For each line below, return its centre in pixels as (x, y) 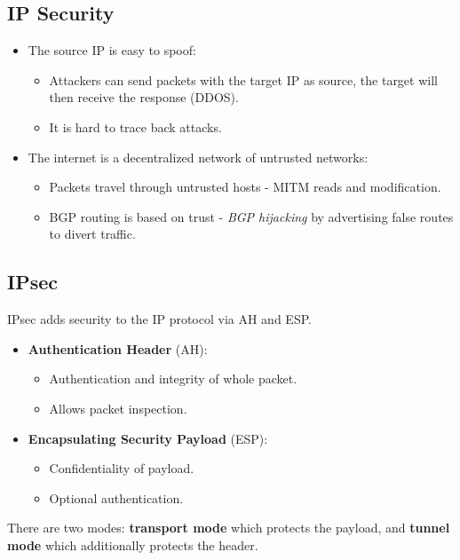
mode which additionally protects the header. (133, 544)
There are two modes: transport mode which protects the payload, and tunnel (229, 528)
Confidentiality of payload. (122, 468)
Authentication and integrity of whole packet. (173, 379)
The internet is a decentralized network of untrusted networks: (198, 157)
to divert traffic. (92, 234)
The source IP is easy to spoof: (112, 50)
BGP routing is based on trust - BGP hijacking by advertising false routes (251, 216)
